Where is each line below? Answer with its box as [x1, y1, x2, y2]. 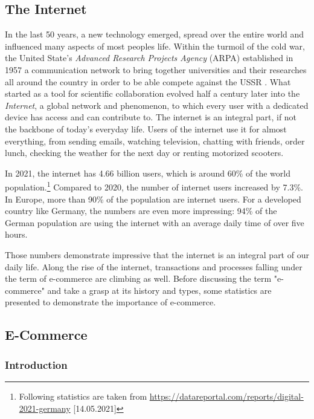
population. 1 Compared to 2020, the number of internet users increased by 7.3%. [5, 179, 303, 193]
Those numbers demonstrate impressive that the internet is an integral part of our [5, 248, 309, 261]
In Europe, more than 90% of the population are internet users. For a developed [5, 192, 301, 205]
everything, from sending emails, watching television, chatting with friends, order [5, 134, 305, 147]
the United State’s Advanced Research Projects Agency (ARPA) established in [5, 51, 293, 64]
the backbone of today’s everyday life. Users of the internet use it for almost [5, 122, 287, 135]
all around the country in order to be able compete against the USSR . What [5, 75, 291, 88]
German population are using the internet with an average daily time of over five [5, 216, 304, 229]
